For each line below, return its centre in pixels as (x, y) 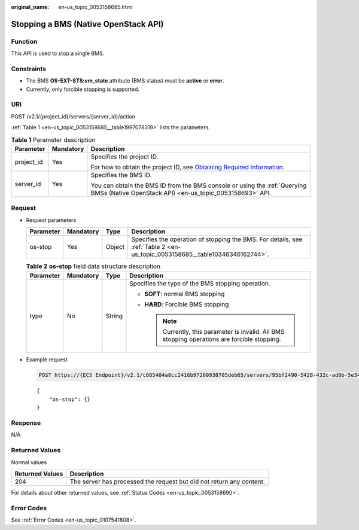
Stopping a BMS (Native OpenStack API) (87, 24)
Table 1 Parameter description (53, 139)
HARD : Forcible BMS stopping (187, 304)
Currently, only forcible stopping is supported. (83, 89)
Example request (47, 360)
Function (24, 41)
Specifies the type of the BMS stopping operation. (200, 283)
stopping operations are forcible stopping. (222, 339)
